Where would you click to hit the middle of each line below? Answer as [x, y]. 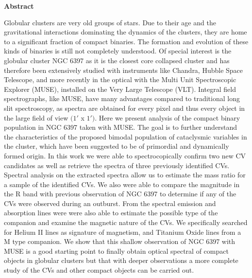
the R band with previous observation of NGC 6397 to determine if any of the [120, 194]
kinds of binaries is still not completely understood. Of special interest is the [118, 51]
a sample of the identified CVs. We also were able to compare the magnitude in [122, 184]
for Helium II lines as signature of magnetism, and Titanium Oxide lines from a [123, 232]
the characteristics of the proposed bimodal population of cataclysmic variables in [126, 136]
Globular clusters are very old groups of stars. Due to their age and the [110, 22]
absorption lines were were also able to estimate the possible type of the [111, 213]
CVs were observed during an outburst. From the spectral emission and [110, 203]
